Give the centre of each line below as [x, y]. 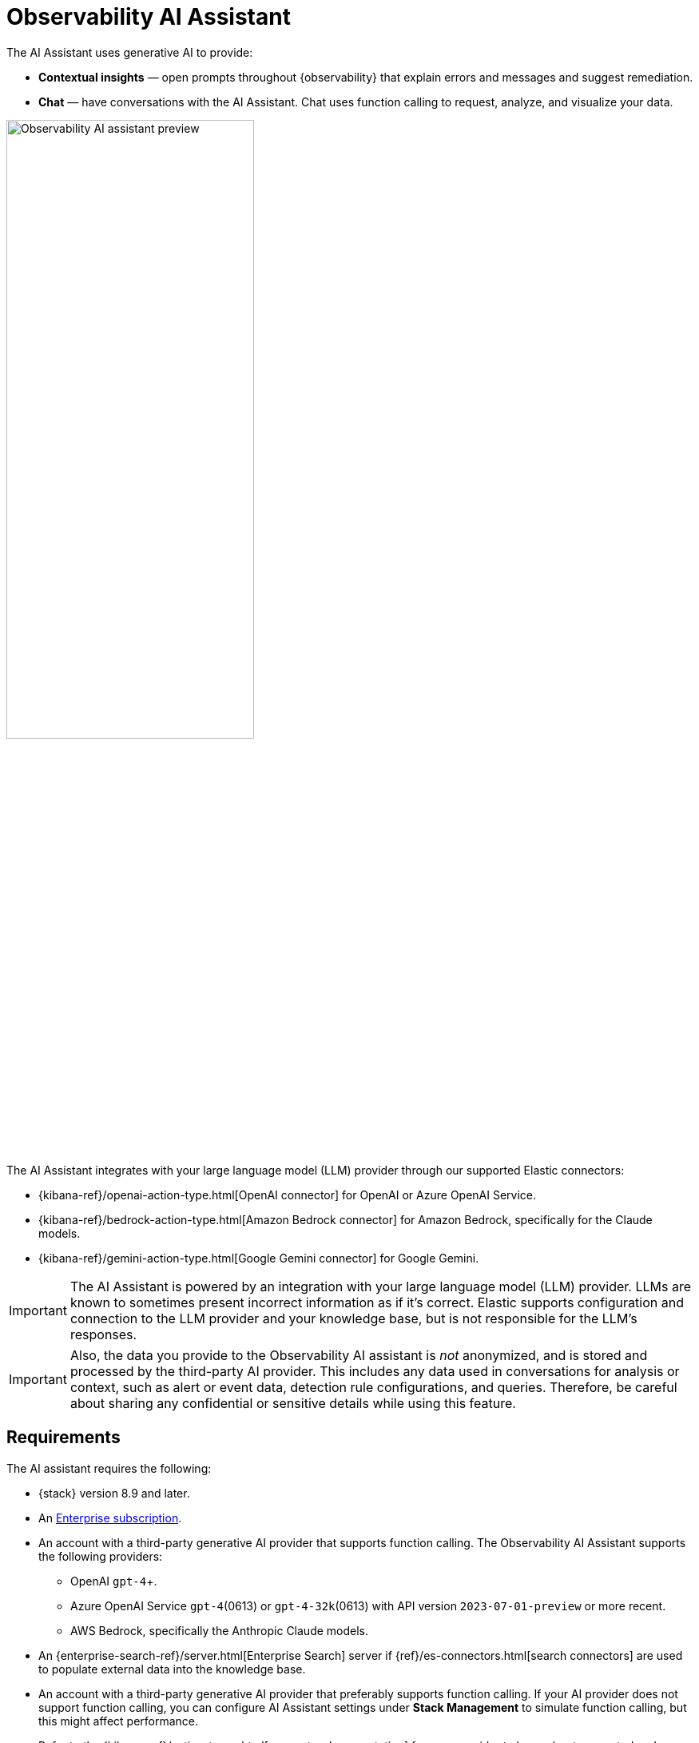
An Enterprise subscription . [110, 1518]
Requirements [64, 1438]
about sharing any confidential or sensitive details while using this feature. [293, 1403]
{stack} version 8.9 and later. [114, 1493]
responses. [103, 1334]
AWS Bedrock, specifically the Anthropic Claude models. [220, 1630]
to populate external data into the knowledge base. [172, 1669]
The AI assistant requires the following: [109, 1468]
